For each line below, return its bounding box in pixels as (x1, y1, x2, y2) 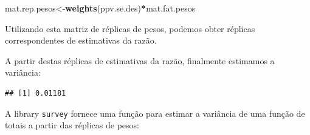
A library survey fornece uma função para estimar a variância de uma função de (5, 107, 305, 119)
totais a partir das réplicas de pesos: (5, 119, 139, 131)
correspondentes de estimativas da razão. (5, 34, 157, 47)
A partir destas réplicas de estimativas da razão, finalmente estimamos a (5, 54, 275, 67)
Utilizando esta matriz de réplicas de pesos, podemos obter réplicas (5, 22, 255, 35)
